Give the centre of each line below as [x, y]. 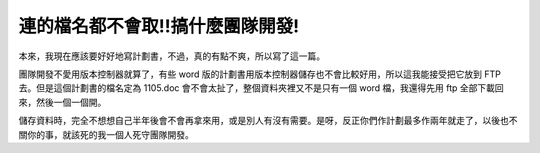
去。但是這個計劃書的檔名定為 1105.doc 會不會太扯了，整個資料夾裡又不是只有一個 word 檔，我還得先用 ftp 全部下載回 [261, 88]
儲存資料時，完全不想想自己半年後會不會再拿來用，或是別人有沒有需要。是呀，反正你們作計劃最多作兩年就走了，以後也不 [268, 121]
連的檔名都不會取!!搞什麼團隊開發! [159, 26]
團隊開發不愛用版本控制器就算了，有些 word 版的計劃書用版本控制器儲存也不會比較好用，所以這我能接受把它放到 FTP [260, 74]
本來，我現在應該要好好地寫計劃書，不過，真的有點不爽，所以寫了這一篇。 [171, 56]
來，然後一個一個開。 [62, 102]
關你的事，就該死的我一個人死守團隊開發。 [106, 134]
